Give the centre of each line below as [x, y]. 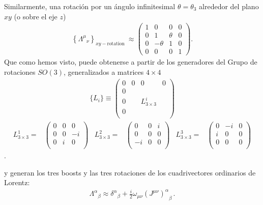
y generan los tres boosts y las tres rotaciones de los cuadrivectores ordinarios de [130, 172]
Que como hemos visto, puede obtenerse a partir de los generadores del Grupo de [131, 62]
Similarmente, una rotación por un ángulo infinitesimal [90, 6]
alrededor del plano [229, 6]
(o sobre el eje [36, 16]
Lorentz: [17, 182]
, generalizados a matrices [104, 72]
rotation [116, 43]
